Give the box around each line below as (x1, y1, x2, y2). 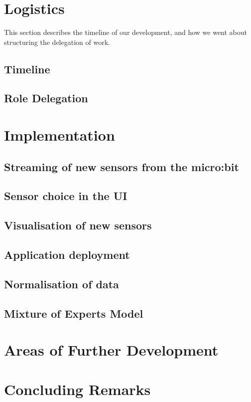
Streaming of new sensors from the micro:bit (4, 159, 239, 174)
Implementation (4, 125, 115, 145)
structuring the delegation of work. (4, 36, 110, 47)
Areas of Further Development (4, 340, 219, 360)
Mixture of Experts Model (4, 305, 143, 321)
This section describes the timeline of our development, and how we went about (4, 27, 248, 37)
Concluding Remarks (4, 379, 151, 399)
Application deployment (4, 246, 130, 262)
